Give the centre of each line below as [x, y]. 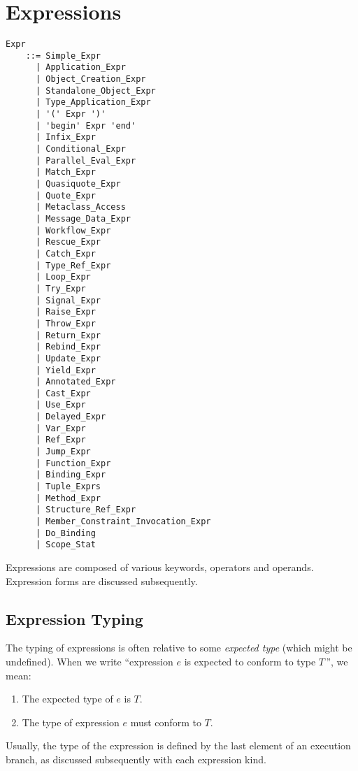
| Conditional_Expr [80, 149]
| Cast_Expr [63, 393]
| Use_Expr [60, 405]
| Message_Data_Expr [83, 218]
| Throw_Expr [65, 323]
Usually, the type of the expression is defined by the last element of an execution [178, 745]
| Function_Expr [73, 463]
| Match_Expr [65, 172]
